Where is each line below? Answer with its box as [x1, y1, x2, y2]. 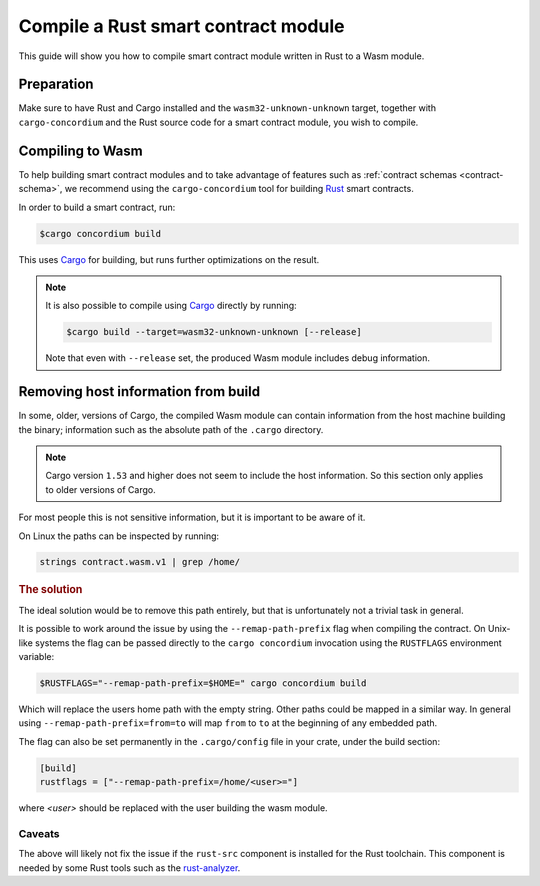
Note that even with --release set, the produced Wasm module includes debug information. [45, 352, 430, 364]
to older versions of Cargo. [45, 483, 156, 495]
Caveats [18, 826, 60, 840]
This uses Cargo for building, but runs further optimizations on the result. [18, 253, 320, 265]
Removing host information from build [18, 383, 260, 400]
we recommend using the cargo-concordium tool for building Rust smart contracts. [64, 183, 414, 195]
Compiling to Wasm [18, 142, 144, 159]
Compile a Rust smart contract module [18, 15, 345, 37]
